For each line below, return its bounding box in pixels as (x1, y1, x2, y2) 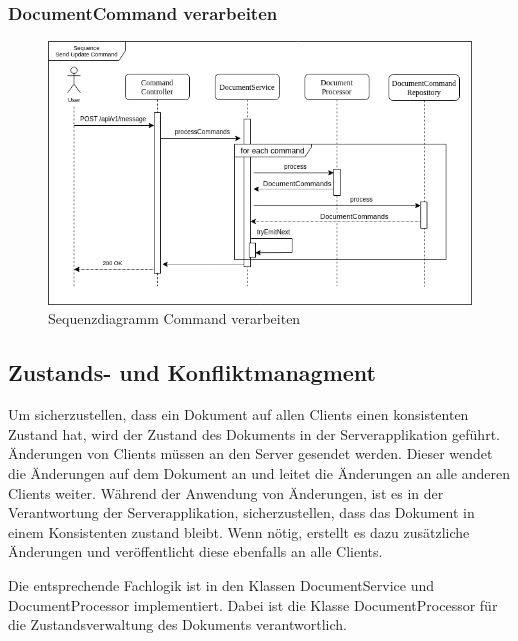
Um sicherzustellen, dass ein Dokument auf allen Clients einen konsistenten (8, 404, 469, 425)
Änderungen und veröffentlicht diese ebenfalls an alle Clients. (8, 541, 383, 562)
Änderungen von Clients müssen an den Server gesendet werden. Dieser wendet (8, 443, 493, 464)
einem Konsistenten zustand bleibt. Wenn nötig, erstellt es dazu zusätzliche (8, 521, 470, 542)
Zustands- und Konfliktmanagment (8, 357, 377, 388)
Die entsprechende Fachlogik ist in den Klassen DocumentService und (8, 574, 435, 595)
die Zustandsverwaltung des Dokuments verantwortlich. (8, 614, 347, 635)
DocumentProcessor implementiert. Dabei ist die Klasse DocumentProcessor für (8, 594, 498, 615)
